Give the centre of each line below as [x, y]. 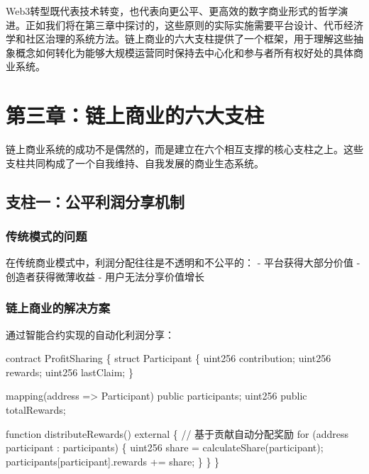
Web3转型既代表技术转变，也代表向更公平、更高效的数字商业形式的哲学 [172, 11]
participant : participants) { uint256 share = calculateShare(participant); [165, 447]
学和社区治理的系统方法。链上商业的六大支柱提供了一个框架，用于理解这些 [180, 39]
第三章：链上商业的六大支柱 [135, 115]
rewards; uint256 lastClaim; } [70, 372]
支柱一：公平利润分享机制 [95, 201]
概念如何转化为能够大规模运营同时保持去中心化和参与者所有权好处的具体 [184, 52]
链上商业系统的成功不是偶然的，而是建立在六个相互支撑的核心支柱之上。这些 [184, 149]
